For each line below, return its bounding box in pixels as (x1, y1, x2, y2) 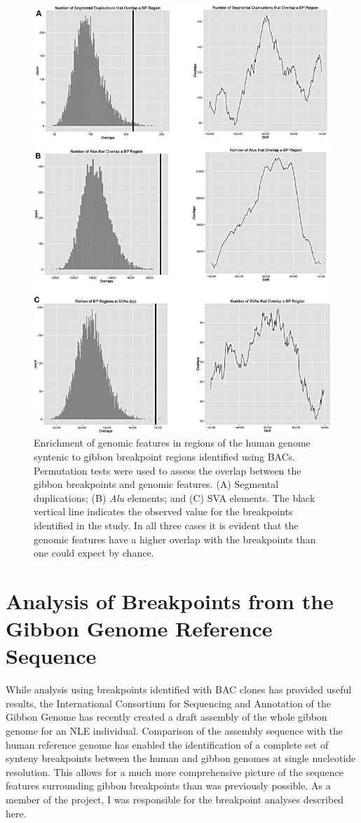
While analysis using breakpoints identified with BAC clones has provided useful (6, 682, 352, 697)
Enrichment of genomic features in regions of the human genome (34, 435, 311, 450)
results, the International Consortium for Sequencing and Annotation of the (6, 695, 332, 710)
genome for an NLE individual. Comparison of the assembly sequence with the (6, 723, 343, 738)
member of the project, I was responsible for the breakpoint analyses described (6, 791, 344, 806)
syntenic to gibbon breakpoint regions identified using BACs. (34, 449, 296, 463)
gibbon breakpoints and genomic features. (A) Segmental (34, 477, 279, 491)
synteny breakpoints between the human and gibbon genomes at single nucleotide (6, 751, 356, 766)
